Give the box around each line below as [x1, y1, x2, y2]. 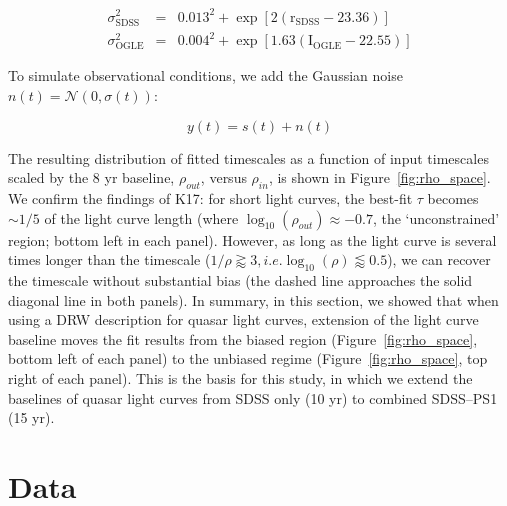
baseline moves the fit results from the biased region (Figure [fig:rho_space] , [8, 328, 478, 349]
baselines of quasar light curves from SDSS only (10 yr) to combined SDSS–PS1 [8, 387, 498, 408]
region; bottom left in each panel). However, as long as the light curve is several [8, 229, 497, 250]
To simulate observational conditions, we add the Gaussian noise [8, 65, 403, 86]
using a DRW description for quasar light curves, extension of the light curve [8, 309, 479, 330]
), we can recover [387, 249, 491, 270]
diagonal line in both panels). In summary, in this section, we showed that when [8, 289, 499, 310]
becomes [427, 187, 479, 208]
